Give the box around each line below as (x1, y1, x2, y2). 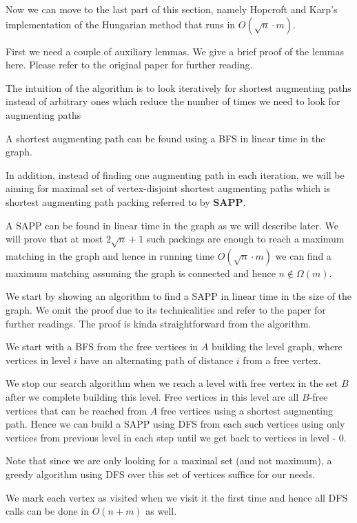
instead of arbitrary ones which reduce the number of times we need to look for (6, 94, 340, 108)
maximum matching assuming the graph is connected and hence (6, 265, 276, 280)
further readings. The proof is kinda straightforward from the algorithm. (6, 316, 312, 330)
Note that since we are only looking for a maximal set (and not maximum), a (6, 453, 332, 468)
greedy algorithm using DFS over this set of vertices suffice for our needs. (6, 467, 316, 482)
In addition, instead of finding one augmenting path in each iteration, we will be (6, 167, 345, 182)
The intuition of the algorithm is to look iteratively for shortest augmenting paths (6, 80, 351, 95)
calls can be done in (6, 504, 90, 518)
